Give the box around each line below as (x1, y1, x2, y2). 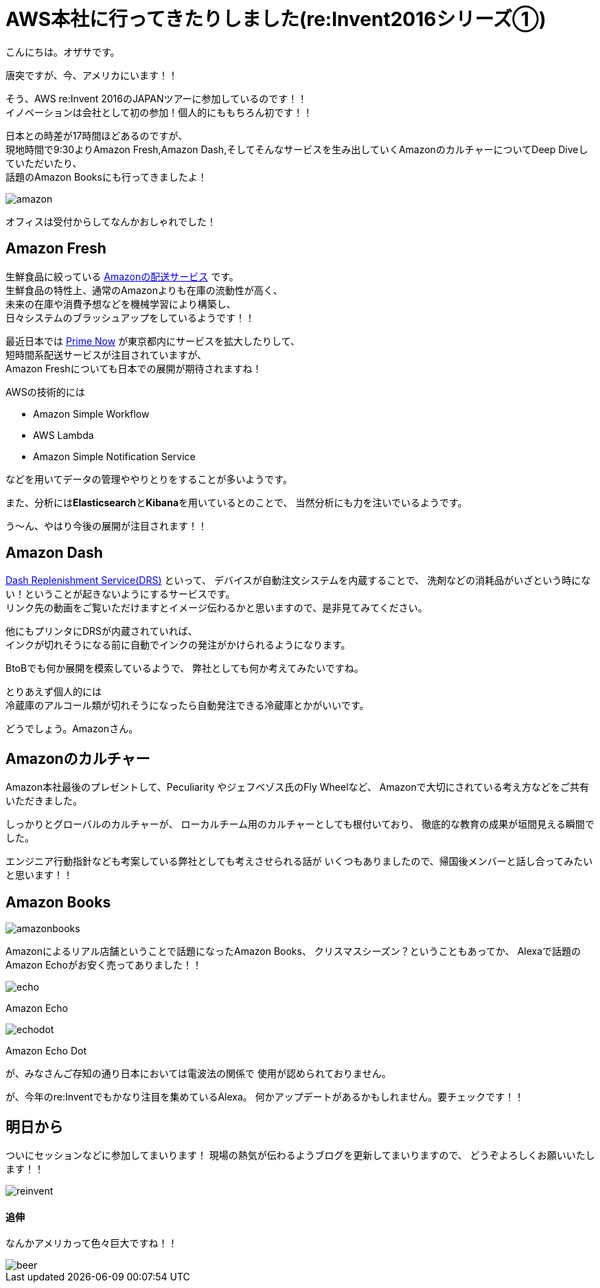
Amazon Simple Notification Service (33, 450, 196, 462)
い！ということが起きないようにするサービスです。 (5, 588, 235, 600)
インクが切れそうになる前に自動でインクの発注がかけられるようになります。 (5, 639, 351, 651)
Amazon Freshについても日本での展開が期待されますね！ (5, 362, 262, 374)
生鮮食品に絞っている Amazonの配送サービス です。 (5, 270, 239, 282)
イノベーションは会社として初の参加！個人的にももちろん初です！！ (5, 106, 313, 118)
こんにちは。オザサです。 (5, 45, 120, 58)
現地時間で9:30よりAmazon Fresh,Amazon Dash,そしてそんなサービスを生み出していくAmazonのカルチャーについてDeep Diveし (5, 143, 588, 155)
